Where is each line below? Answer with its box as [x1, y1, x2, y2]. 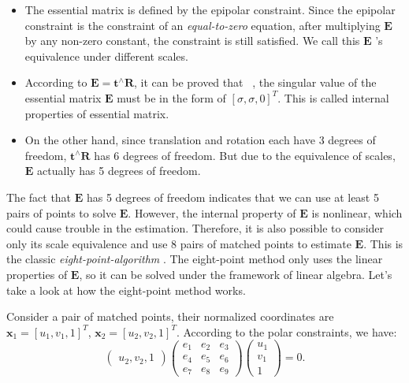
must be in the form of [117, 89, 226, 106]
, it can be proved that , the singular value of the [134, 74, 377, 91]
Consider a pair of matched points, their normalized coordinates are [6, 308, 334, 325]
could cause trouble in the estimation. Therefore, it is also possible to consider [6, 220, 385, 236]
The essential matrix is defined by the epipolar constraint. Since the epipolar [24, 2, 396, 17]
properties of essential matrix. [24, 105, 169, 121]
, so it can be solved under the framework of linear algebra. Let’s [79, 266, 392, 282]
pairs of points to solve [6, 204, 117, 221]
